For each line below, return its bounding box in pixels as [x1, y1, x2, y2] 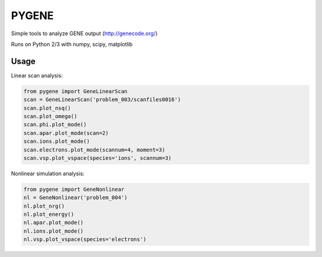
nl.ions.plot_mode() [23, 227, 83, 234]
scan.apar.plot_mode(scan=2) [23, 129, 109, 137]
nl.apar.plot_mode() [23, 219, 83, 226]
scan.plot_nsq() [23, 104, 72, 112]
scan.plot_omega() [23, 113, 78, 119]
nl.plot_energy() [23, 211, 75, 218]
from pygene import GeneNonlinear [23, 185, 125, 193]
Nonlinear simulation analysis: [11, 170, 85, 177]
